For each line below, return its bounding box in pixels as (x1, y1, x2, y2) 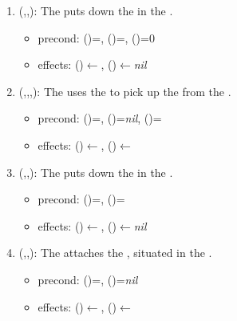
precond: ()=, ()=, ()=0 (38, 29, 155, 46)
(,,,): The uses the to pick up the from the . (18, 82, 231, 99)
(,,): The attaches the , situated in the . (18, 244, 212, 261)
